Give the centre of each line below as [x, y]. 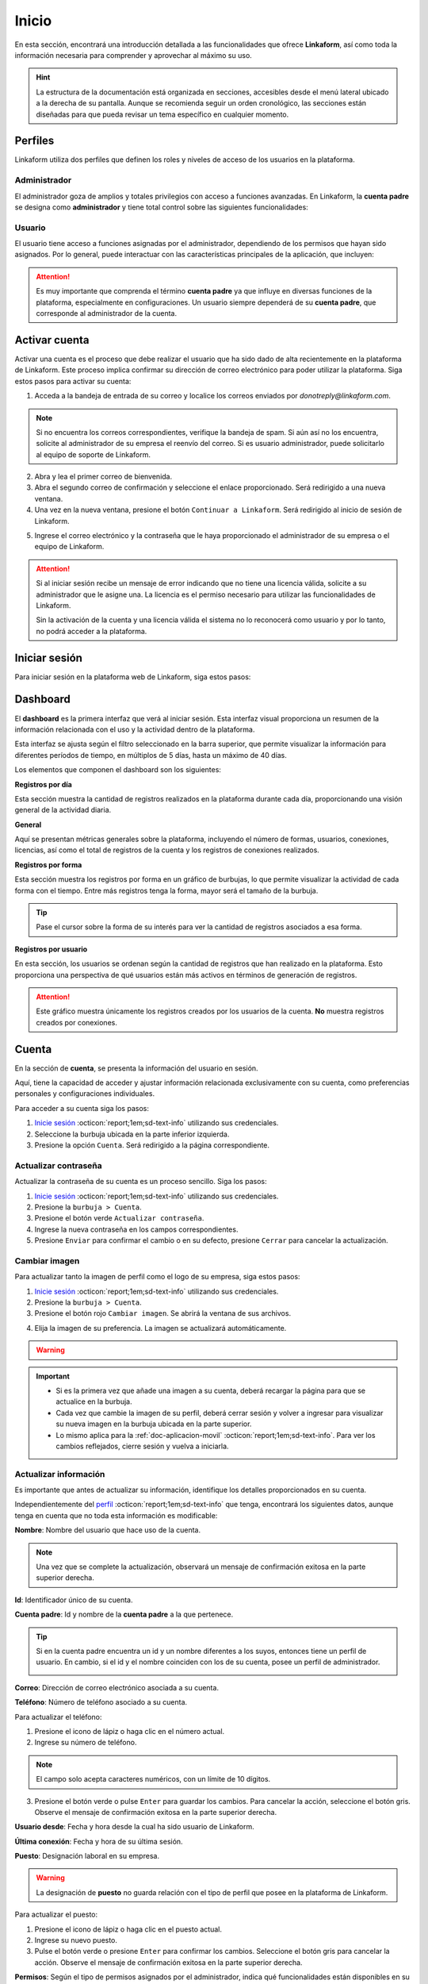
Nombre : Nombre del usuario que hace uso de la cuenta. [108, 1530]
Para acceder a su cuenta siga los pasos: [82, 1108]
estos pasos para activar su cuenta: [73, 381]
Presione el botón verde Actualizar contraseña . [119, 1218]
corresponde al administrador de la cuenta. [107, 313]
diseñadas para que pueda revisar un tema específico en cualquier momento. [162, 114]
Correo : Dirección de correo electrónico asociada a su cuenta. [117, 1687]
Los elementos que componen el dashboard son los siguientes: [118, 770]
